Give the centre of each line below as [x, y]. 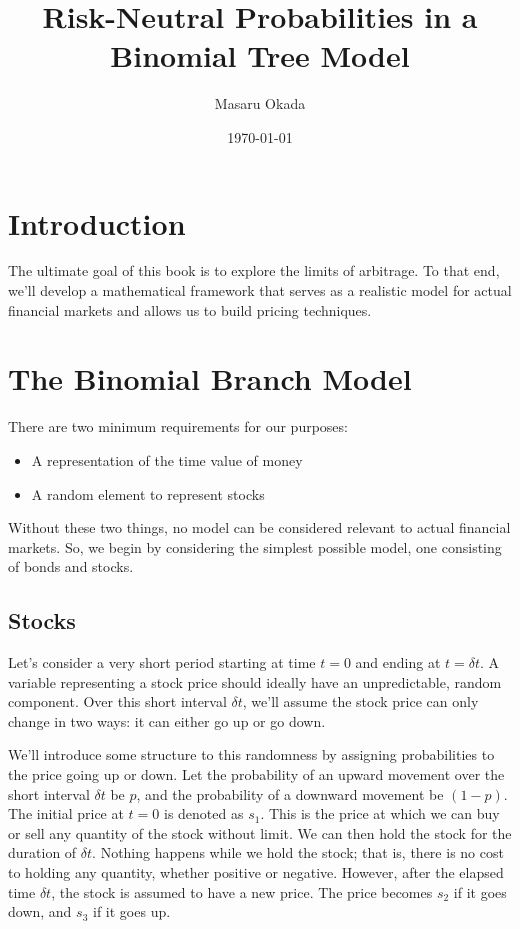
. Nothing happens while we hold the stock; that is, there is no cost [298, 852]
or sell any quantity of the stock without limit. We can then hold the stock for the [260, 832]
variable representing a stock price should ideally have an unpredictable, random [255, 681]
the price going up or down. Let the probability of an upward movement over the [256, 774]
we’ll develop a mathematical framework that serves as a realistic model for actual [260, 290]
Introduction [97, 222]
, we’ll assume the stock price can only [360, 701]
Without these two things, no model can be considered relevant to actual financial [259, 527]
